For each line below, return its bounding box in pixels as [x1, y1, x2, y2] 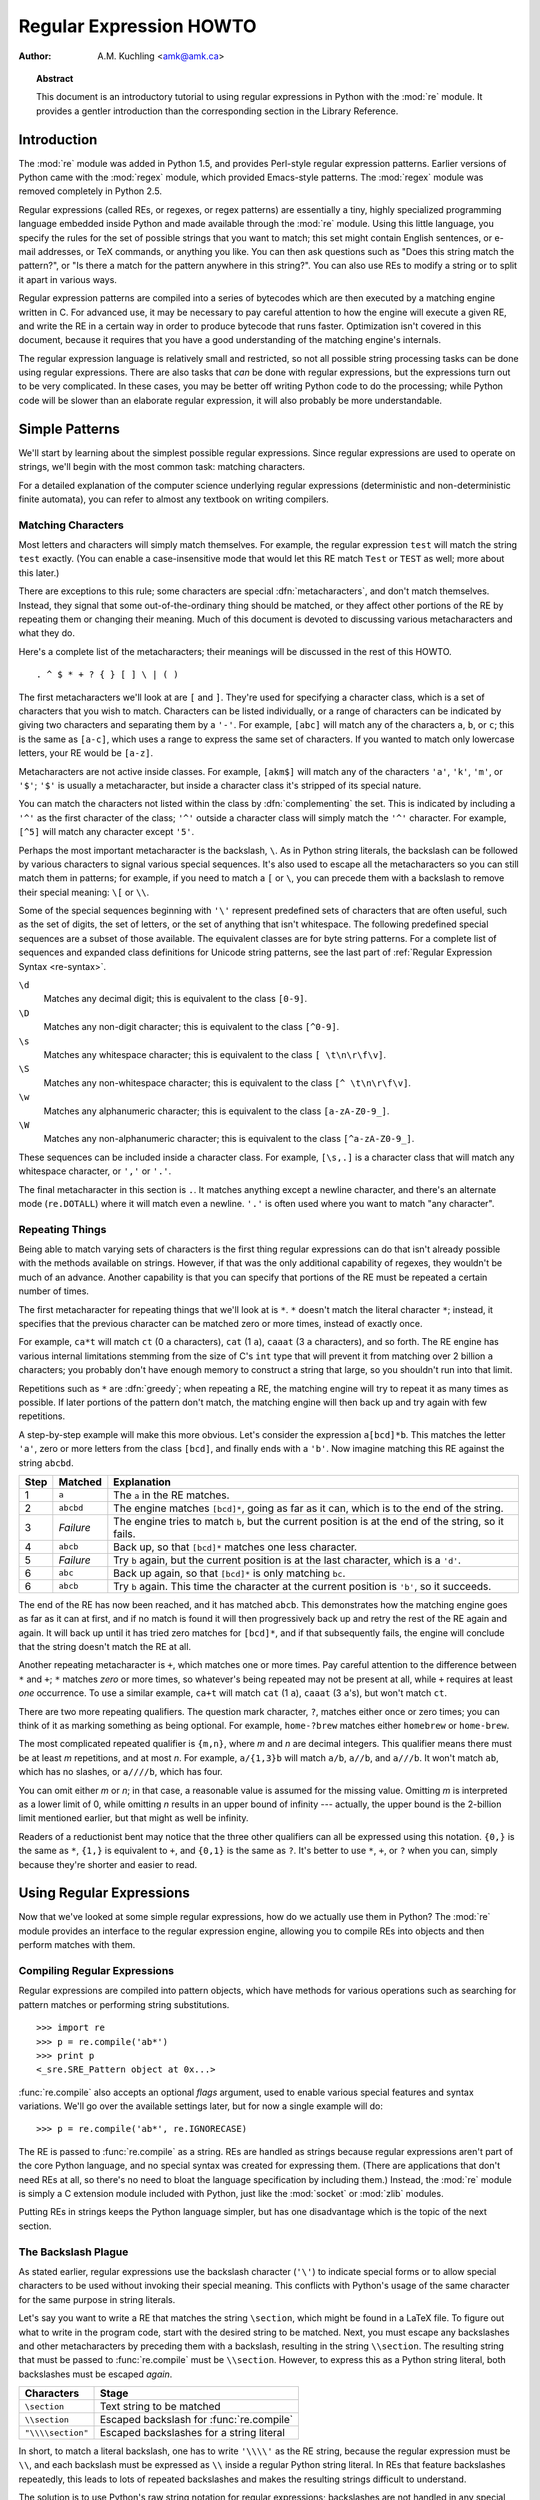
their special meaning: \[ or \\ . [18, 886, 150, 898]
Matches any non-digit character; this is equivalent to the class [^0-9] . [43, 1021, 340, 1033]
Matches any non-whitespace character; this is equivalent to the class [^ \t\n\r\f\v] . [43, 1076, 412, 1089]
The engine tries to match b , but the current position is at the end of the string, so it [113, 1514, 505, 1528]
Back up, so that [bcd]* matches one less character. [113, 1540, 358, 1554]
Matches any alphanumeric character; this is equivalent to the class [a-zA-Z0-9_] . [43, 1105, 390, 1117]
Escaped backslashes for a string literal [99, 2426, 285, 2440]
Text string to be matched [99, 2400, 221, 2414]
